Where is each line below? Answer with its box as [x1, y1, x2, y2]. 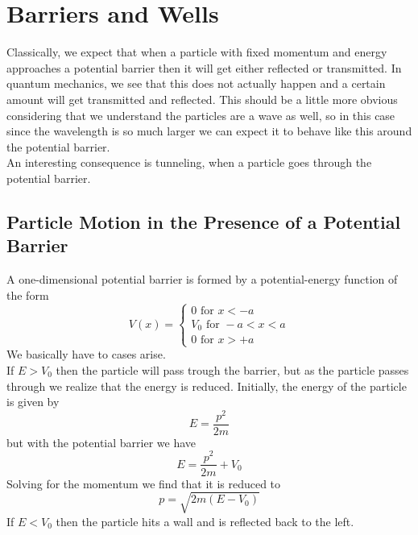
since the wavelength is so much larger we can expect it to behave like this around [6, 122, 412, 139]
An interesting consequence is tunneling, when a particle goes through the [6, 154, 372, 171]
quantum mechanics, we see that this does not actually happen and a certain [6, 75, 386, 92]
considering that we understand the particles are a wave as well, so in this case [6, 106, 395, 123]
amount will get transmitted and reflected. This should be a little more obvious [6, 90, 398, 107]
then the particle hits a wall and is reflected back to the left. [56, 512, 354, 529]
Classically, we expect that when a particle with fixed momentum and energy [6, 44, 387, 60]
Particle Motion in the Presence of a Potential [6, 209, 401, 234]
